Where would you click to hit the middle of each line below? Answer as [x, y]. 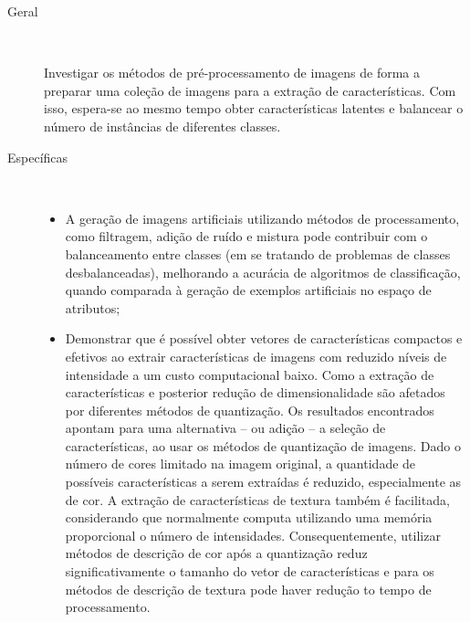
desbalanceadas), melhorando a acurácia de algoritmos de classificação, [263, 272]
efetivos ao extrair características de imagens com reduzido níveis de [256, 356]
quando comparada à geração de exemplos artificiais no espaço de [248, 290]
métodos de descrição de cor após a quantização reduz [216, 553]
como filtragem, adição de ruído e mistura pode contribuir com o [246, 236]
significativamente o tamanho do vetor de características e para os [250, 571]
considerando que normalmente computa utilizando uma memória [249, 517]
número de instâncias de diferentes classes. [162, 126]
